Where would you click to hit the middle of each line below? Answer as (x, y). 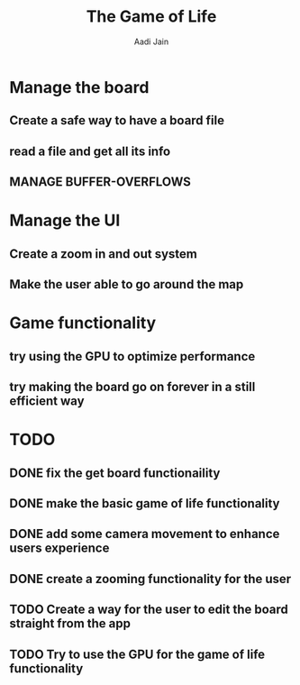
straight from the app (70, 624)
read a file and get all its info (90, 151)
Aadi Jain (151, 41)
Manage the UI (65, 220)
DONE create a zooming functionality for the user (150, 579)
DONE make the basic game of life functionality (145, 503)
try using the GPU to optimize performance (132, 356)
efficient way (47, 402)
